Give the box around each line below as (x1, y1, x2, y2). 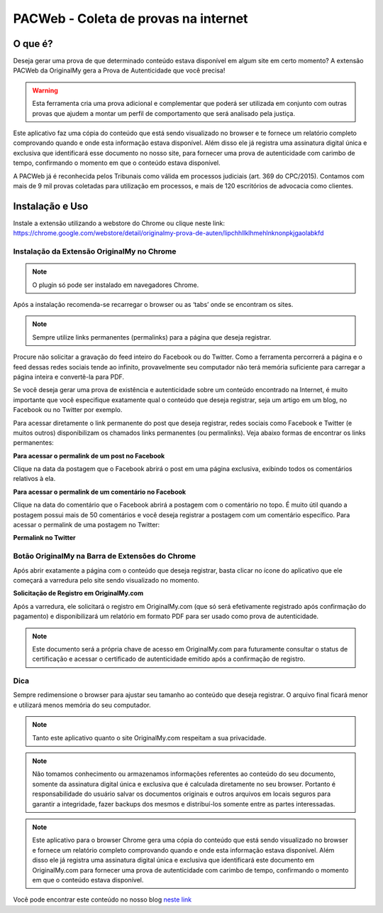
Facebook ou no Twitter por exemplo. (13, 406, 123, 414)
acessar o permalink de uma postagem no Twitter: (13, 521, 160, 529)
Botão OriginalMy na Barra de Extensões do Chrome (13, 551, 196, 561)
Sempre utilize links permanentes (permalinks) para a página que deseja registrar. (32, 333, 272, 341)
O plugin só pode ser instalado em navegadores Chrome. (32, 281, 199, 289)
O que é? (13, 38, 53, 50)
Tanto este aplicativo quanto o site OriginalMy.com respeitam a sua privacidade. (32, 733, 267, 742)
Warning (32, 86, 58, 94)
